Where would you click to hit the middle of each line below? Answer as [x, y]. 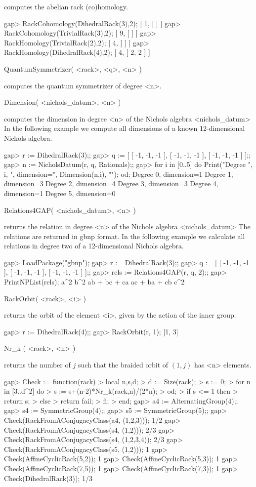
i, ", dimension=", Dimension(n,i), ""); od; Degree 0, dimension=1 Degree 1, [119, 174]
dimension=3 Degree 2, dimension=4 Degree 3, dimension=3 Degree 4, [111, 183]
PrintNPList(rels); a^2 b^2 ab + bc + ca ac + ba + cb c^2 [94, 282]
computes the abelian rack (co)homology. [66, 6]
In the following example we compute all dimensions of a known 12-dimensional [125, 128]
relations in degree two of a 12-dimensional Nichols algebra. [94, 246]
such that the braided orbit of [123, 365]
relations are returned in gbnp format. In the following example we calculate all [125, 236]
